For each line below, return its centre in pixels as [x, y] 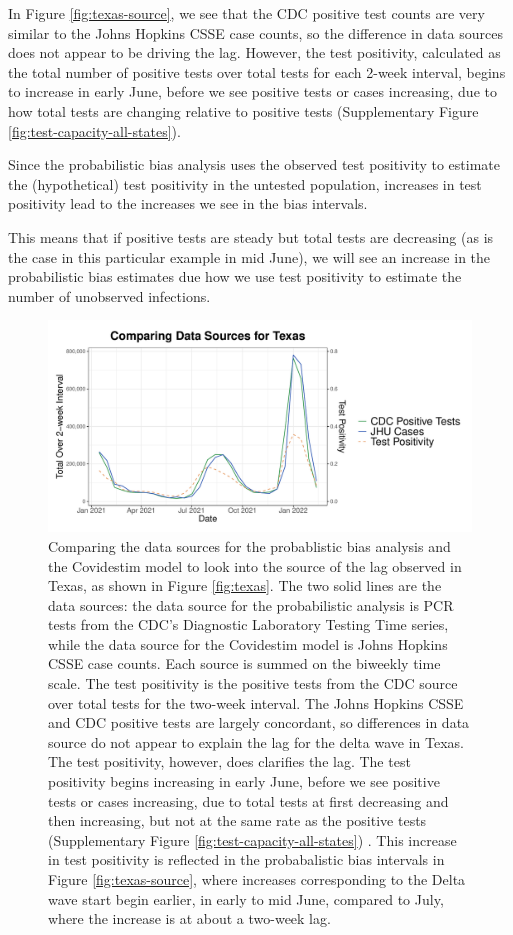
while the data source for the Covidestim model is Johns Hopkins [248, 643]
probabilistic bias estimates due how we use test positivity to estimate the [235, 276]
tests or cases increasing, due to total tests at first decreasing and [248, 800]
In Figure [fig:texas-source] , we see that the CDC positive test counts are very [246, 13]
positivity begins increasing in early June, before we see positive [244, 781]
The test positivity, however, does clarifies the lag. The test [229, 761]
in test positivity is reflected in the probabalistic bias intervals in [246, 859]
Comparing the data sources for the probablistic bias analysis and [249, 545]
